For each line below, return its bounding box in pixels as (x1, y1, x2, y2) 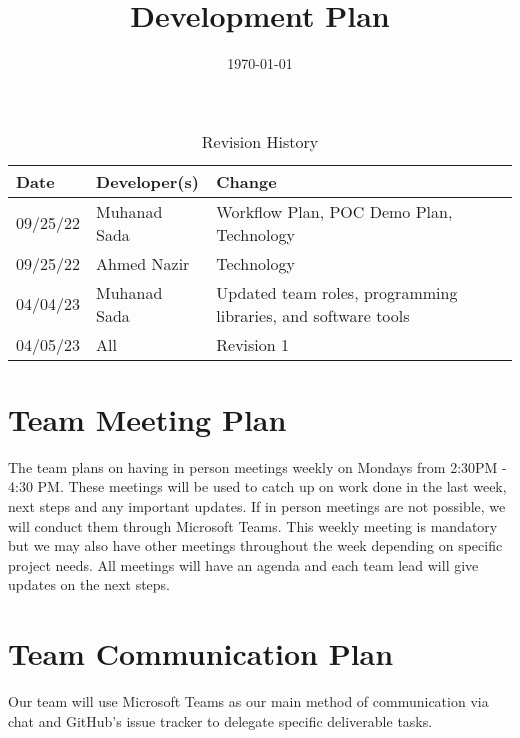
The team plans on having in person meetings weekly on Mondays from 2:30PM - (8, 456, 507, 477)
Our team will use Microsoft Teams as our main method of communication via (8, 691, 489, 712)
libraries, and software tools (216, 303, 410, 327)
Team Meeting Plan (8, 398, 287, 439)
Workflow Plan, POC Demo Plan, (216, 199, 453, 223)
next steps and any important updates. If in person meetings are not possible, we (8, 496, 506, 517)
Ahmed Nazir (96, 251, 190, 275)
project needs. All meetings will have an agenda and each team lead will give (8, 554, 479, 575)
